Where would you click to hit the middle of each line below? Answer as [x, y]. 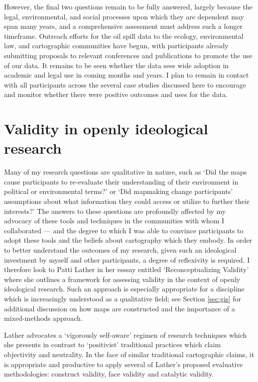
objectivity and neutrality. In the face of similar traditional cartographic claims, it [129, 354]
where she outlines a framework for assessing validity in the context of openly [122, 279]
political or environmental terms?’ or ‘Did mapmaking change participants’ [119, 191]
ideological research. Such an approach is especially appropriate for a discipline [124, 289]
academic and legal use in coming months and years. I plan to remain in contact [127, 75]
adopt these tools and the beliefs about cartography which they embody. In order [128, 240]
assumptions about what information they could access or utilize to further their [127, 201]
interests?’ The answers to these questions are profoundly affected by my [115, 211]
